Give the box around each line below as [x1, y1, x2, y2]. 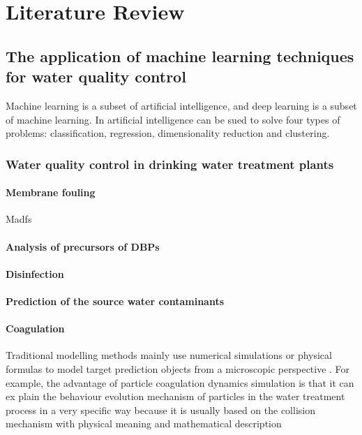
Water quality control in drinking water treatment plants [6, 155, 334, 172]
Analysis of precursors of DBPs [6, 239, 160, 253]
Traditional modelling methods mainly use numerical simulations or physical [6, 348, 332, 362]
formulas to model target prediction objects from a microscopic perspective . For [6, 361, 350, 376]
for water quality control [6, 66, 186, 87]
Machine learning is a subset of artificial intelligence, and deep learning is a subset [6, 98, 357, 112]
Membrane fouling [6, 185, 96, 200]
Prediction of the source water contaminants [6, 293, 225, 308]
